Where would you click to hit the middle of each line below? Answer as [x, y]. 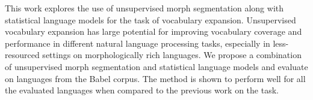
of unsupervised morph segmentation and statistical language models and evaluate [156, 66]
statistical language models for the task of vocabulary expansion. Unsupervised [150, 19]
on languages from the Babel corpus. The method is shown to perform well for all [155, 78]
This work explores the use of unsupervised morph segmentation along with [144, 8]
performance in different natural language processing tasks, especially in [138, 43]
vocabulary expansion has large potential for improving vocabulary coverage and [153, 31]
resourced [22, 55]
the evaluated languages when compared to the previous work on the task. [142, 90]
